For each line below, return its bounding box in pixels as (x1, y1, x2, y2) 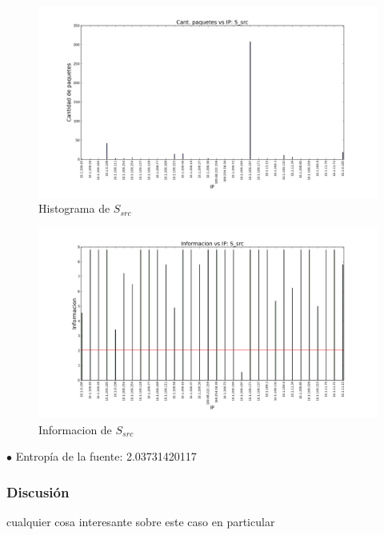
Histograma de (38, 200, 110, 217)
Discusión (6, 481, 70, 501)
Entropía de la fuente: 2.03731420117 (15, 448, 197, 465)
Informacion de (38, 421, 112, 437)
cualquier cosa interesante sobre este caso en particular (6, 513, 275, 530)
